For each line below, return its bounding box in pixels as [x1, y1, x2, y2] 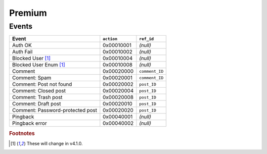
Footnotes [9, 130, 35, 137]
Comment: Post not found [12, 81, 72, 88]
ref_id [139, 36, 154, 42]
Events [9, 22, 33, 31]
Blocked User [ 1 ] [12, 55, 51, 62]
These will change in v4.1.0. [26, 141, 83, 147]
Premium [9, 7, 47, 18]
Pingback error [12, 120, 47, 127]
